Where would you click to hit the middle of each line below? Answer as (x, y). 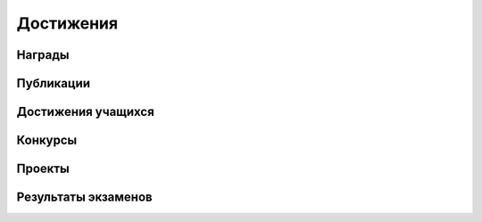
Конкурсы (47, 140)
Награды (43, 55)
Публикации (54, 83)
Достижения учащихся (86, 112)
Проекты (43, 169)
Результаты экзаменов (84, 197)
